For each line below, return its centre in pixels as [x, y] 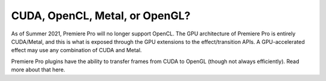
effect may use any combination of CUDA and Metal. [76, 50]
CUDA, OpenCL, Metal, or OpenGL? [101, 16]
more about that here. [38, 70]
